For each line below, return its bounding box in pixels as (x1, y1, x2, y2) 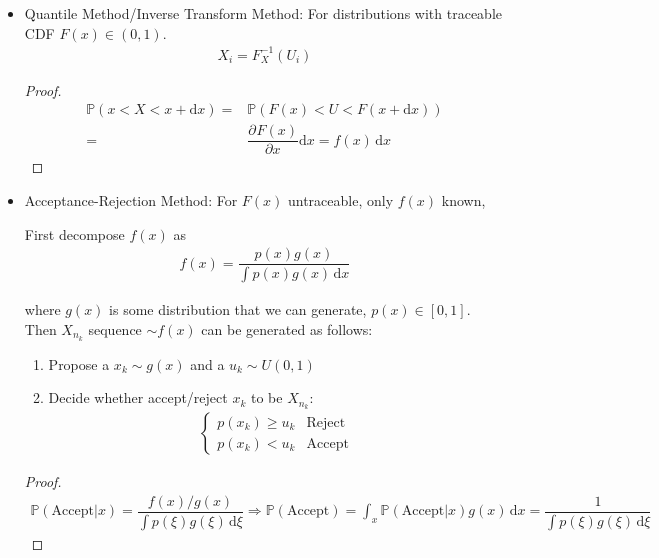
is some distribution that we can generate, (109, 299, 367, 320)
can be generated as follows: (201, 318, 373, 339)
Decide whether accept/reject (48, 387, 228, 408)
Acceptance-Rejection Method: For (24, 190, 238, 211)
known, (441, 190, 486, 211)
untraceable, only (287, 190, 394, 211)
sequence (88, 318, 142, 339)
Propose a (48, 353, 110, 374)
